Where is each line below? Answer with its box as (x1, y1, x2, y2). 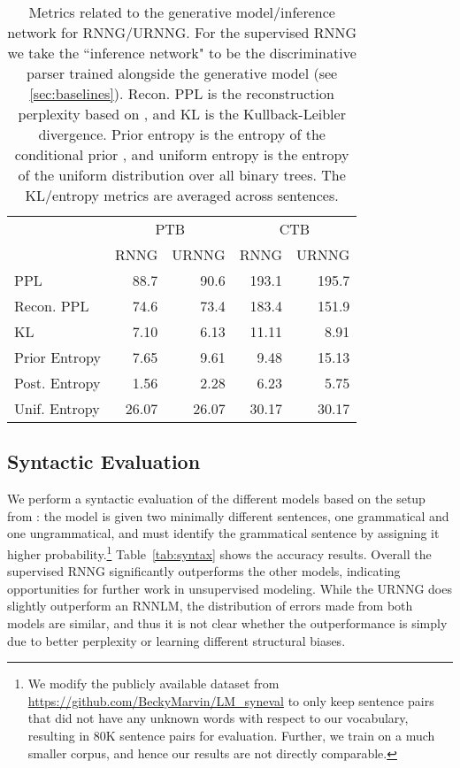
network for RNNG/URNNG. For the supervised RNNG (7, 22, 357, 42)
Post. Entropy (14, 372, 101, 393)
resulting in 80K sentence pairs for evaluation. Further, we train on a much (27, 726, 435, 744)
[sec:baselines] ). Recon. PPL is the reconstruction (29, 83, 334, 104)
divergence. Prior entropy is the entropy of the (38, 124, 326, 144)
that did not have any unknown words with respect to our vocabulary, (27, 709, 409, 727)
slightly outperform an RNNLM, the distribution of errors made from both (7, 596, 413, 615)
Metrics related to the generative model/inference (28, 2, 335, 22)
